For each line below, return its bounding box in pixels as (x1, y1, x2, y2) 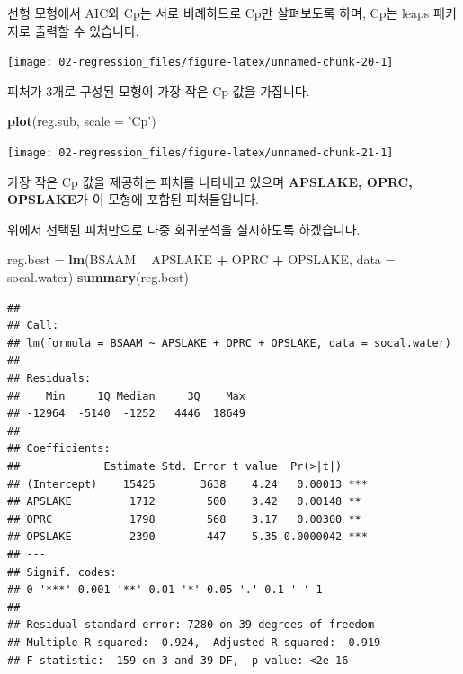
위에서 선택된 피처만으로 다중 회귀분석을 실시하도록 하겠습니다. (7, 219, 361, 238)
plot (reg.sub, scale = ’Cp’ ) (7, 111, 156, 130)
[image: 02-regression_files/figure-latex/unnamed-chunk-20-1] (7, 56, 394, 69)
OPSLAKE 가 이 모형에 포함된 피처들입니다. (7, 190, 259, 208)
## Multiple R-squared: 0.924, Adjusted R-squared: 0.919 (7, 635, 381, 649)
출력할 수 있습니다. (34, 21, 139, 40)
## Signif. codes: (7, 565, 117, 579)
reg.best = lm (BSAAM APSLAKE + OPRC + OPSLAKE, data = (7, 250, 396, 269)
